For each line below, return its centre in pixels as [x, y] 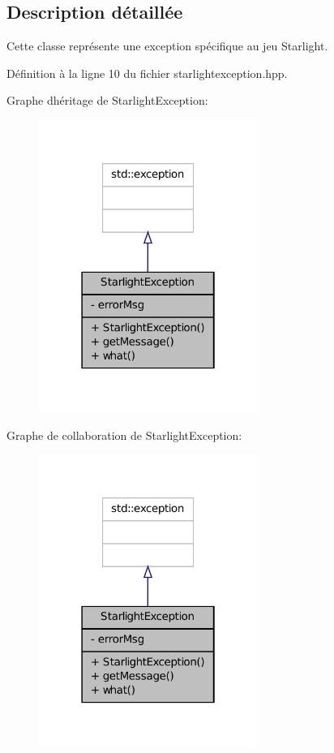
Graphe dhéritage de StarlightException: [107, 100]
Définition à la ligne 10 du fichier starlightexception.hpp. [147, 73]
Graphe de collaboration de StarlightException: [124, 435]
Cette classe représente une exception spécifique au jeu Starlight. [167, 46]
